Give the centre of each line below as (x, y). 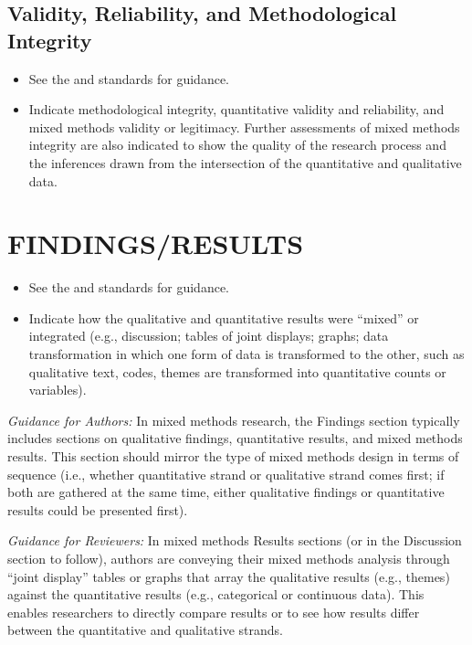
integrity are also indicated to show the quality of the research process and (237, 145)
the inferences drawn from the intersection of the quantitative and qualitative (245, 162)
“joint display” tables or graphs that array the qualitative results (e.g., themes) (229, 576)
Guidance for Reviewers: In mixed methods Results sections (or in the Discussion (235, 540)
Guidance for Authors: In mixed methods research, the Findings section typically (234, 420)
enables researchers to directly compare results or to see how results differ (214, 612)
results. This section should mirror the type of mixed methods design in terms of (233, 456)
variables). (58, 390)
